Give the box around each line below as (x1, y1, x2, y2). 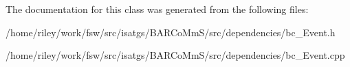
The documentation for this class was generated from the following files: (6, 2, 309, 16)
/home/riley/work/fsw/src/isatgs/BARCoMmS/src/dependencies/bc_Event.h (6, 25, 336, 39)
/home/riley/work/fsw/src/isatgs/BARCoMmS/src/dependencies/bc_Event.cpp (6, 48, 345, 62)
